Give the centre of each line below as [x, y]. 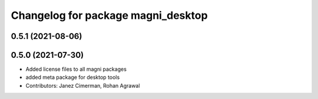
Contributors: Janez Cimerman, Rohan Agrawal [83, 85]
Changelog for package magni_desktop [110, 15]
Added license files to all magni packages [76, 69]
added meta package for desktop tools [73, 77]
